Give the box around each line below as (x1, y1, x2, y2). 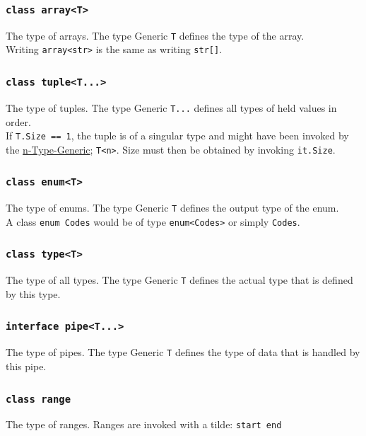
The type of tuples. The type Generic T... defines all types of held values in (6, 100, 337, 115)
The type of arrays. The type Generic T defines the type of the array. (6, 28, 305, 42)
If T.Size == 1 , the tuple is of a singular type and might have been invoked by (6, 128, 349, 143)
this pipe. (6, 359, 47, 373)
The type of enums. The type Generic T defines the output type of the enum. (6, 200, 339, 215)
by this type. (6, 286, 61, 301)
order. (6, 114, 31, 129)
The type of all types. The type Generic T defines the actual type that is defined (6, 272, 353, 287)
